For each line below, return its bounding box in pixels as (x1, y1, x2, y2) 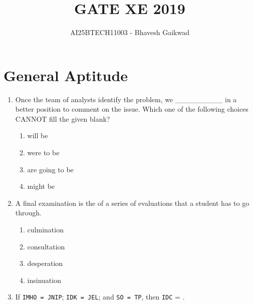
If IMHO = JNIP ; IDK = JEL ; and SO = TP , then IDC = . (15, 291, 185, 302)
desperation (27, 258, 63, 268)
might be (27, 181, 55, 191)
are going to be (27, 164, 74, 174)
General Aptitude (4, 65, 128, 85)
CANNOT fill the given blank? (15, 113, 110, 124)
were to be (27, 147, 60, 158)
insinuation (27, 274, 61, 285)
